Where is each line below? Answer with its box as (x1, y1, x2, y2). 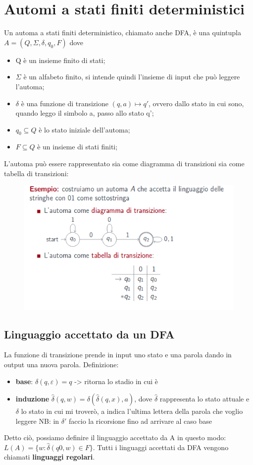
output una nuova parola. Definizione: (4, 359, 119, 369)
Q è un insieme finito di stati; (15, 55, 105, 65)
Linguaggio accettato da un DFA (4, 326, 175, 341)
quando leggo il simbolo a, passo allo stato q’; (15, 108, 154, 118)
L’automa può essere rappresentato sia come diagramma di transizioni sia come (4, 158, 245, 169)
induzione (15, 394, 50, 404)
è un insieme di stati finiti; (37, 141, 118, 152)
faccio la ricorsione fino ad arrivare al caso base (69, 415, 212, 426)
